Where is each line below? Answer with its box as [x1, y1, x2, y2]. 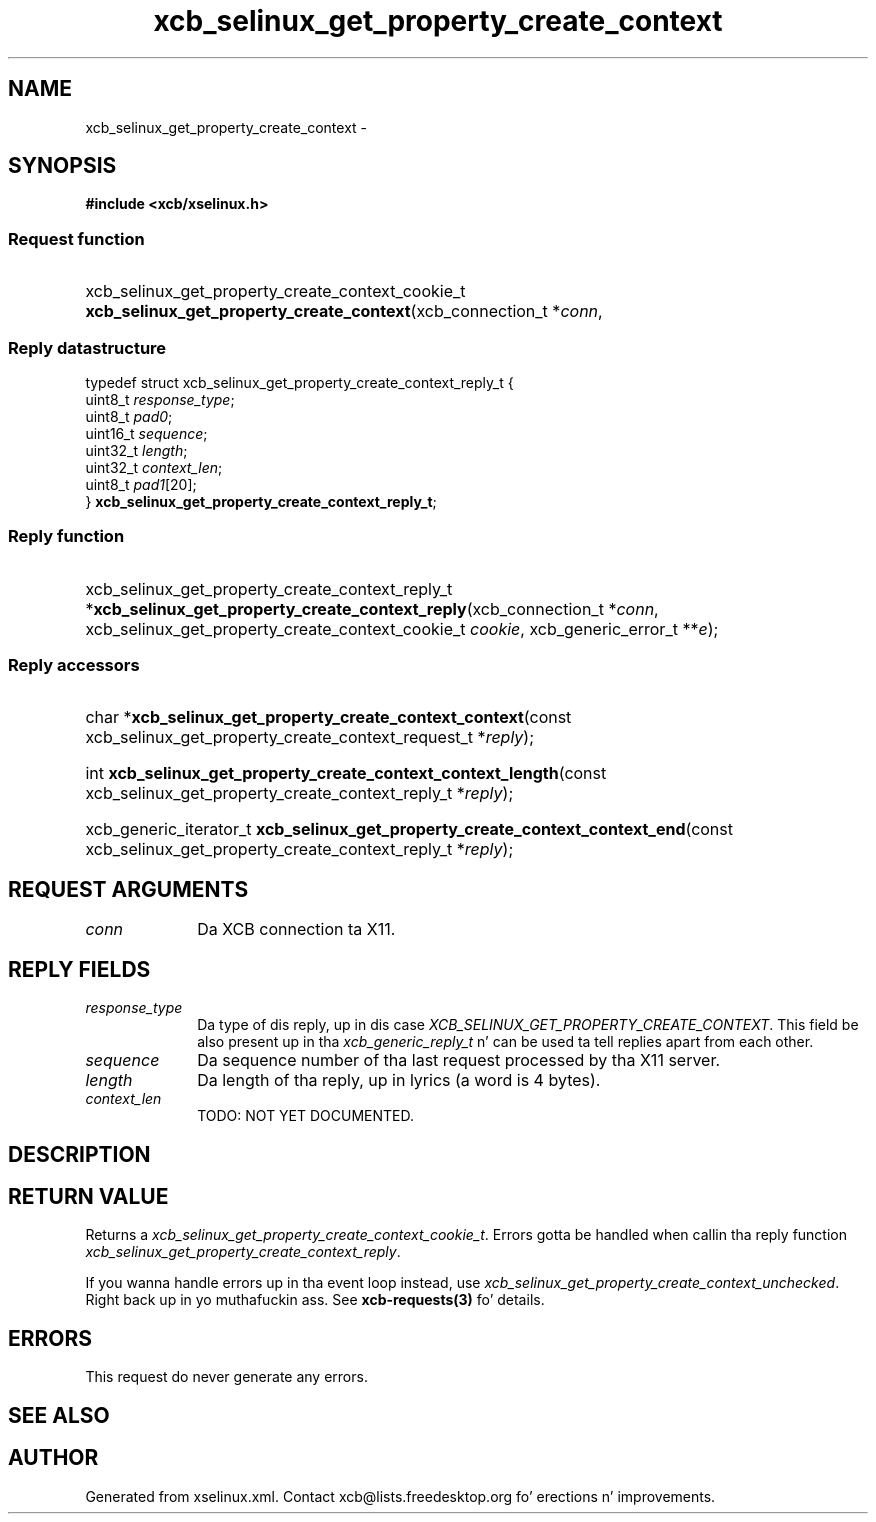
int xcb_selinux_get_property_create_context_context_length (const [85, 763, 607, 784]
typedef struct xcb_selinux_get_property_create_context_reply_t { [85, 373, 514, 391]
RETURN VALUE [8, 1183, 169, 1209]
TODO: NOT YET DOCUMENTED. [197, 1107, 415, 1125]
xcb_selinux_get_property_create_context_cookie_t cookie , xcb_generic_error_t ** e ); [85, 618, 719, 639]
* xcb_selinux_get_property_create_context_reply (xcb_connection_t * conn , [85, 598, 659, 619]
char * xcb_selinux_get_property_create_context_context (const [85, 707, 572, 728]
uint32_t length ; [85, 441, 188, 459]
